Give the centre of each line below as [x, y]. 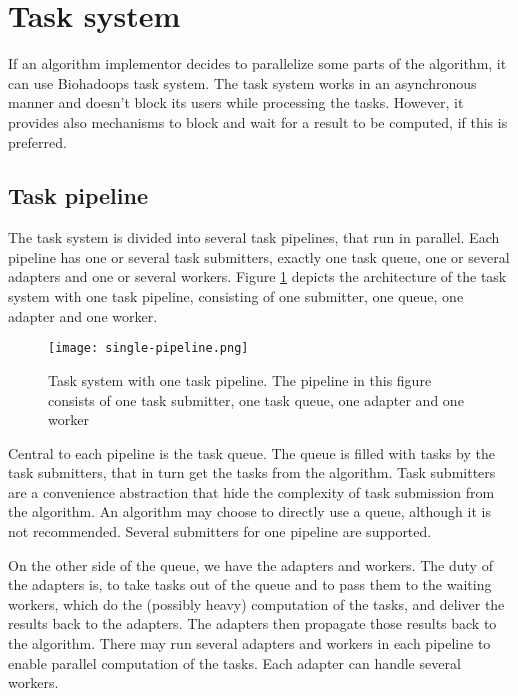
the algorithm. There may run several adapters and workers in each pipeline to [249, 643]
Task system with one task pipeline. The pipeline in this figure [240, 379]
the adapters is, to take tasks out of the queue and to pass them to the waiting [250, 584]
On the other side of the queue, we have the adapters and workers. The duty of [250, 564]
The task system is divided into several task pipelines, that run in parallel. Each [254, 237]
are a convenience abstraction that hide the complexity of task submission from [251, 491]
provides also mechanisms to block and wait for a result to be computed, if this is [258, 121]
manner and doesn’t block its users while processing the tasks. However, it [236, 102]
